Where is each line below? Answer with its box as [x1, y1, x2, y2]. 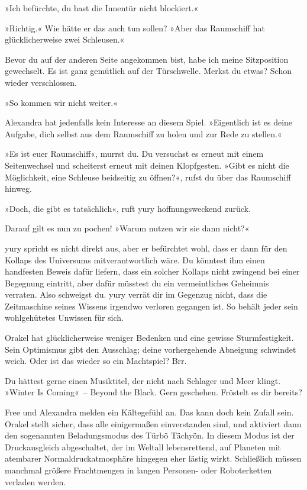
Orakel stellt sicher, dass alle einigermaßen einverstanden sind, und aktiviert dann [5, 417, 302, 430]
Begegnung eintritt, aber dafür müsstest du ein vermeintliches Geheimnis [5, 276, 269, 289]
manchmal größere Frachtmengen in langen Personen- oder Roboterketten [5, 464, 272, 476]
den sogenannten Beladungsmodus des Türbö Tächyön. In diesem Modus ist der [5, 429, 295, 441]
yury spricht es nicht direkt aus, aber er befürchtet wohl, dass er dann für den [5, 241, 287, 254]
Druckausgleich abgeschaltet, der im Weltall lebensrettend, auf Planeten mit [5, 440, 282, 453]
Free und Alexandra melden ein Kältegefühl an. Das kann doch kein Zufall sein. [5, 406, 294, 418]
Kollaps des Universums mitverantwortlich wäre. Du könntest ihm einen [5, 253, 265, 266]
